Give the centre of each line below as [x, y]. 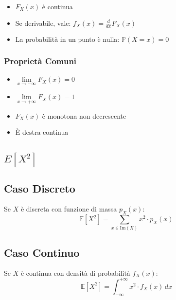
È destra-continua [42, 132]
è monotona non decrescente [84, 115]
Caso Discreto [40, 188]
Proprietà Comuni [40, 61]
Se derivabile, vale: [43, 23]
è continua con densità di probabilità [75, 273]
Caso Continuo [42, 252]
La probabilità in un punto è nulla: [67, 39]
